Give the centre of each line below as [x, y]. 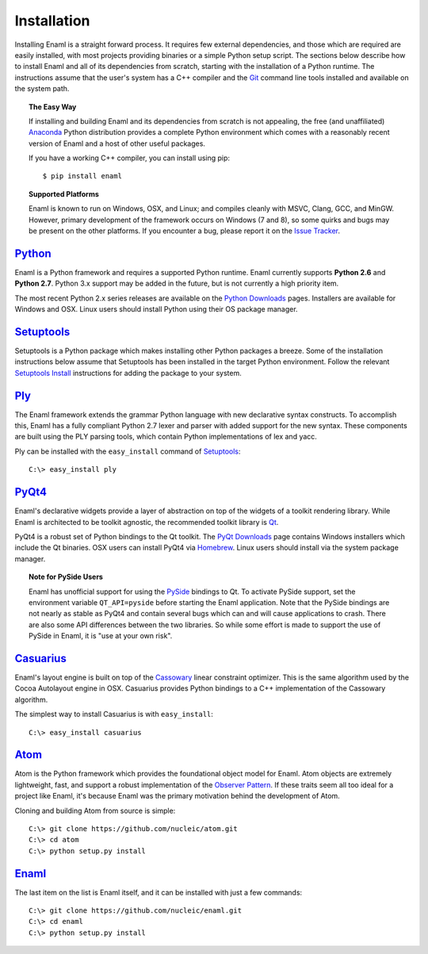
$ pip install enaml [82, 176]
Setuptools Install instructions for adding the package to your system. [128, 373]
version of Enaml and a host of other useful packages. [117, 144]
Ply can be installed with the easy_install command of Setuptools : [128, 451]
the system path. [42, 89]
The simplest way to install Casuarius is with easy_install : [114, 715]
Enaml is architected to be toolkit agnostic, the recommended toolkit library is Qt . [147, 522]
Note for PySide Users [66, 577]
